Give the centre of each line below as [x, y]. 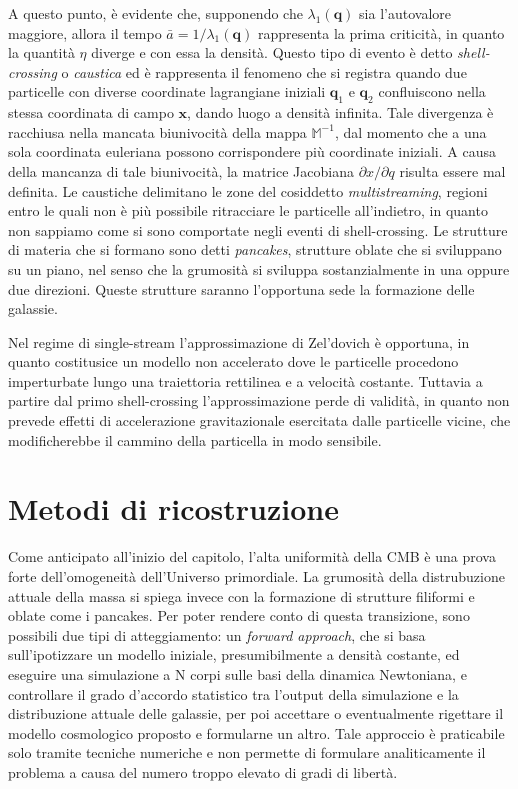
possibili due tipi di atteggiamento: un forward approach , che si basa [217, 634]
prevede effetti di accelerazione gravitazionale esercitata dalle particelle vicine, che [259, 420]
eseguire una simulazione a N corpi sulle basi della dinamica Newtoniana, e [237, 673]
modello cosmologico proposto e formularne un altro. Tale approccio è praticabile [256, 732]
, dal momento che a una [410, 131]
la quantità [41, 52]
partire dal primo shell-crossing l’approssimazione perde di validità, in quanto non [259, 400]
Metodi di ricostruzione [173, 508]
